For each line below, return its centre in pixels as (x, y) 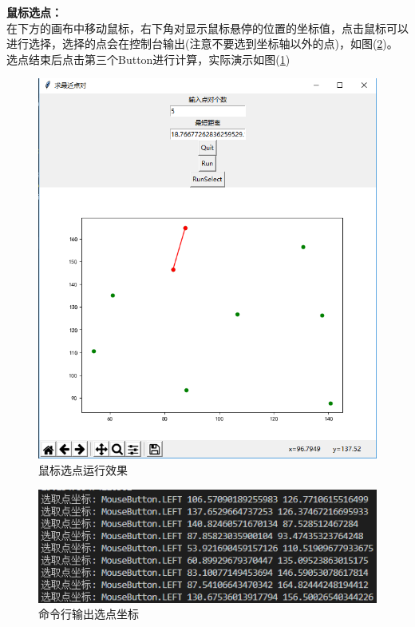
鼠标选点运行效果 (83, 470)
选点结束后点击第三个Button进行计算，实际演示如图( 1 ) (148, 59)
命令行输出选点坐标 (89, 614)
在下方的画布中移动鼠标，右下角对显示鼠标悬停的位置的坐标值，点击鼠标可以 (207, 28)
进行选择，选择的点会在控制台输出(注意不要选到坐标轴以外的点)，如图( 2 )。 (202, 44)
